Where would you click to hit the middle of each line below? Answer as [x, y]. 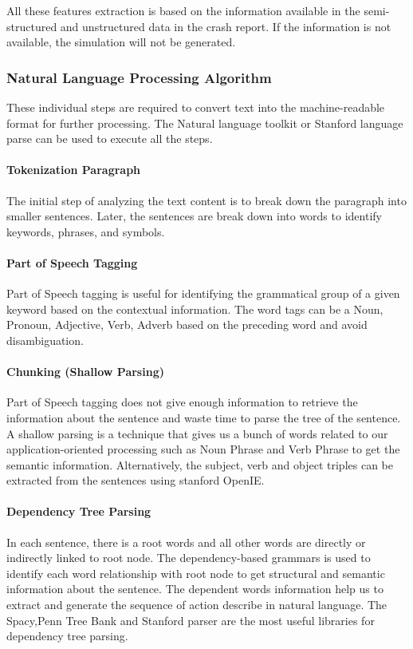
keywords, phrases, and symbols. [86, 231]
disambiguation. [45, 340]
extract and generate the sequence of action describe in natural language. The [197, 605]
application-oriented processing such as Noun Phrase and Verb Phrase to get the [203, 449]
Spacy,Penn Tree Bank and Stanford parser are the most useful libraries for [191, 620]
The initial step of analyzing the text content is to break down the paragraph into [206, 200]
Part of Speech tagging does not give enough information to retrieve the [182, 402]
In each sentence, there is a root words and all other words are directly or [186, 542]
